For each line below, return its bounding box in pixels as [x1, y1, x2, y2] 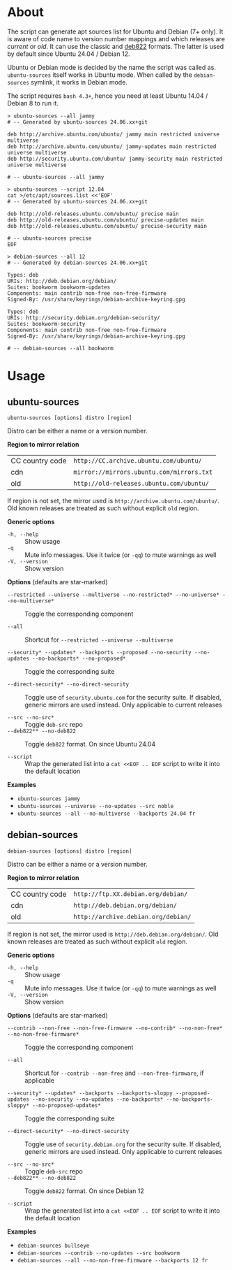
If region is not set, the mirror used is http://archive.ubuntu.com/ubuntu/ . [7, 496, 219, 505]
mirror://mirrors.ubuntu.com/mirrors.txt [72, 468, 213, 476]
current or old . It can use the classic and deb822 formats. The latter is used [7, 42, 224, 50]
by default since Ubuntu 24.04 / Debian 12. [7, 50, 130, 58]
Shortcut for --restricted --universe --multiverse [24, 635, 173, 644]
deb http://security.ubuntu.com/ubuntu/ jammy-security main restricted [7, 155, 223, 162]
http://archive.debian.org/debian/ [72, 913, 192, 921]
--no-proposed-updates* [32, 1102, 101, 1109]
